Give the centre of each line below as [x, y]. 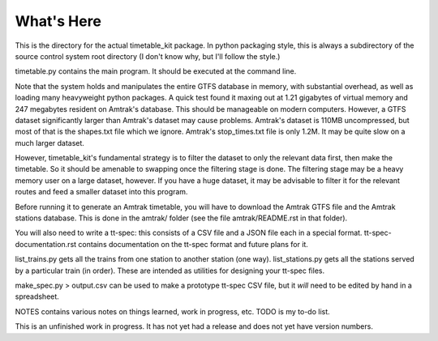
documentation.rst [46, 244]
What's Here [58, 21]
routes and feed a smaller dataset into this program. [101, 192]
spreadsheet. [37, 296]
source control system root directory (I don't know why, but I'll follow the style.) [148, 56]
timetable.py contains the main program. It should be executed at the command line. [156, 71]
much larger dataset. [50, 143]
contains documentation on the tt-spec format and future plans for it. [193, 244]
